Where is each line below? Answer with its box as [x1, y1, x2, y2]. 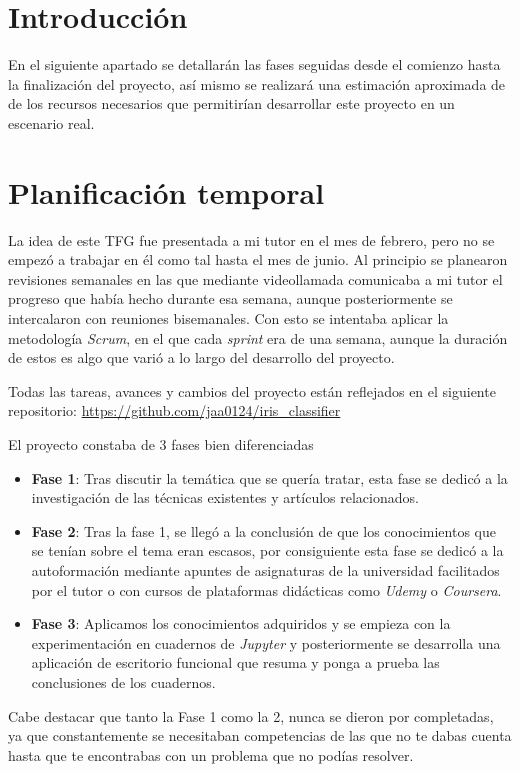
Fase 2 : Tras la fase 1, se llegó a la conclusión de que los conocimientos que [31, 520, 496, 541]
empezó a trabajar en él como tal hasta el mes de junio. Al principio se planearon [8, 249, 508, 270]
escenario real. [8, 112, 95, 133]
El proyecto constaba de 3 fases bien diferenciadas [8, 433, 314, 454]
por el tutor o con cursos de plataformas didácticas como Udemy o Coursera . [31, 579, 502, 600]
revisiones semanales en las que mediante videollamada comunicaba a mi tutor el [8, 268, 503, 289]
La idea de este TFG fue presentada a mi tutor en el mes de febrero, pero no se [8, 229, 495, 250]
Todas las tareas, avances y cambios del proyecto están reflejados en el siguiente [8, 380, 496, 401]
